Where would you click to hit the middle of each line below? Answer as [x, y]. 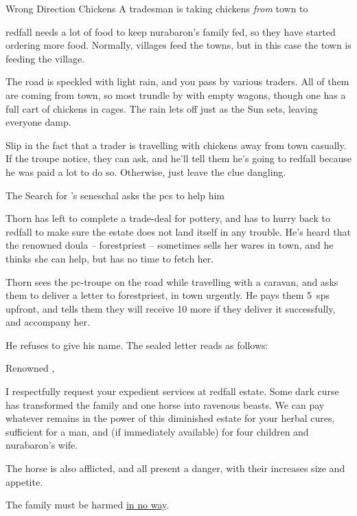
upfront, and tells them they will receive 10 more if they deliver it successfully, [171, 308]
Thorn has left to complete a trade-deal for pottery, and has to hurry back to [168, 218]
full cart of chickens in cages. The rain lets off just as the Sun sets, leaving [162, 108]
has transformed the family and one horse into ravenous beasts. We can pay [165, 404]
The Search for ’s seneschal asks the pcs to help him [115, 195]
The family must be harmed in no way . [88, 505]
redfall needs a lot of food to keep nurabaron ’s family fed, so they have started [171, 31]
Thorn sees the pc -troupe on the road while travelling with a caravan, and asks [172, 281]
